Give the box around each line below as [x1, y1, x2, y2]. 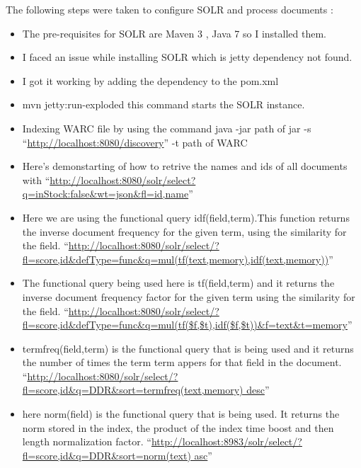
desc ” [246, 382, 270, 397]
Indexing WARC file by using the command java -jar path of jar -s [22, 120, 311, 135]
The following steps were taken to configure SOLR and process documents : [6, 2, 333, 16]
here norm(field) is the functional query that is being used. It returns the [22, 406, 340, 421]
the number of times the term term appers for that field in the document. [22, 355, 342, 370]
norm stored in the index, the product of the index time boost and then [22, 420, 334, 435]
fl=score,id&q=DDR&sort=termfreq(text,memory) [22, 382, 243, 397]
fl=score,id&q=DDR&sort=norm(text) [22, 447, 191, 462]
